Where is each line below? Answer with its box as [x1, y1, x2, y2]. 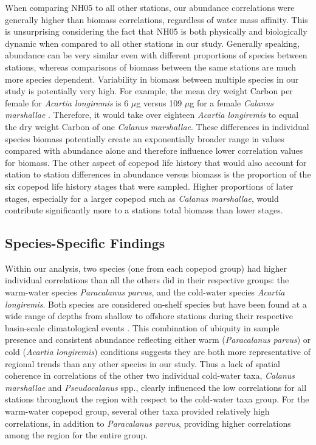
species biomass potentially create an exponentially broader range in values [5, 132, 284, 145]
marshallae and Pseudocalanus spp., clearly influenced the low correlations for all [5, 381, 307, 393]
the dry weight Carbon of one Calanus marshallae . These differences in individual [5, 120, 309, 133]
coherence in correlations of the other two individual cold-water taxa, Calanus [5, 369, 295, 382]
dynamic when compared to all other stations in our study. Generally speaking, [5, 36, 300, 49]
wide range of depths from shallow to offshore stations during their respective [5, 309, 293, 322]
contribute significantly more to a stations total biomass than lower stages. [5, 204, 283, 216]
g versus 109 [136, 96, 182, 109]
